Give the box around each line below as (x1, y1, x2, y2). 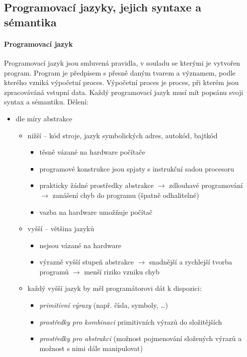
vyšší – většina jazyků (27, 223, 94, 234)
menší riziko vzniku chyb (84, 266, 160, 276)
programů (39, 266, 69, 276)
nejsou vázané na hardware (39, 240, 122, 250)
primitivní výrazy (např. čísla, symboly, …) (39, 300, 168, 310)
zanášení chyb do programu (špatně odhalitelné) (52, 189, 199, 200)
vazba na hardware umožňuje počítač (39, 206, 153, 217)
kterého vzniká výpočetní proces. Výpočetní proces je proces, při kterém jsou (4, 77, 239, 88)
